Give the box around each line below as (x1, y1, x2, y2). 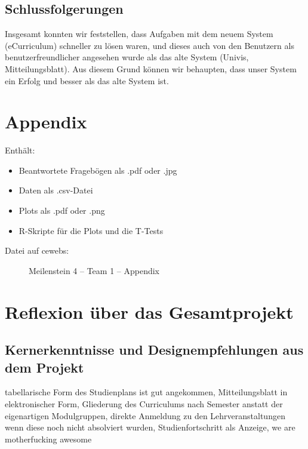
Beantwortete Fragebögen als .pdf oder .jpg (19, 164, 177, 176)
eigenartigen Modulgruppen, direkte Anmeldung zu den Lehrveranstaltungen (5, 409, 285, 422)
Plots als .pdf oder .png (19, 204, 105, 217)
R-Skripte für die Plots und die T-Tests (19, 224, 164, 236)
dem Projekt (5, 358, 84, 376)
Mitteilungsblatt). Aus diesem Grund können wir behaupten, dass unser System (5, 62, 297, 75)
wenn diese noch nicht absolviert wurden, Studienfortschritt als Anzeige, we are (5, 421, 295, 433)
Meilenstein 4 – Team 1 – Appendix (29, 264, 160, 276)
